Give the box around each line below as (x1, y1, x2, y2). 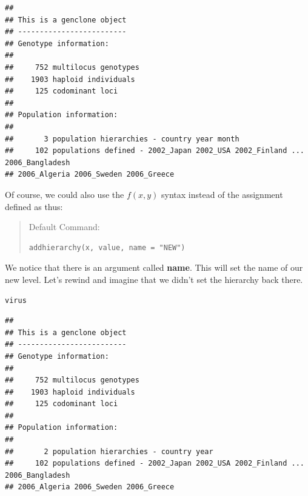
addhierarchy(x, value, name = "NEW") (28, 243, 186, 252)
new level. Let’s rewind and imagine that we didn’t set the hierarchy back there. (5, 273, 303, 285)
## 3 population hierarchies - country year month (5, 134, 239, 143)
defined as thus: (5, 200, 63, 212)
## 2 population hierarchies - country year (5, 447, 213, 456)
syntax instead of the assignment (161, 188, 283, 200)
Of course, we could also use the (5, 188, 124, 200)
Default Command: (28, 220, 100, 233)
